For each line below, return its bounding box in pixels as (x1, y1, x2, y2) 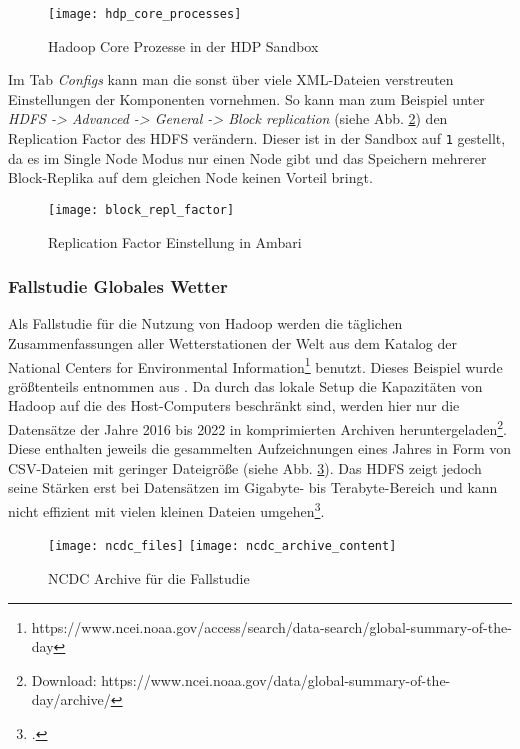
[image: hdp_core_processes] (48, 7, 242, 21)
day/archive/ (31, 689, 111, 710)
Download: (31, 669, 97, 690)
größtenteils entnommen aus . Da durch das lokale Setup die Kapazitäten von (8, 375, 483, 396)
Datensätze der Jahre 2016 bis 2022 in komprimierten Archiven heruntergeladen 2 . (8, 415, 508, 439)
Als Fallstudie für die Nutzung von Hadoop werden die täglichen (8, 313, 403, 334)
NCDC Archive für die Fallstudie (48, 567, 250, 588)
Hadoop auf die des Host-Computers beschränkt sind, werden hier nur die (8, 395, 460, 416)
